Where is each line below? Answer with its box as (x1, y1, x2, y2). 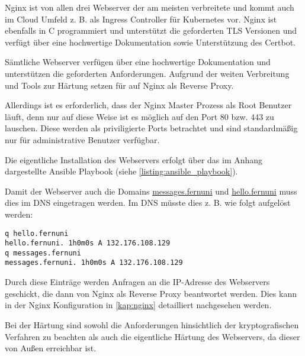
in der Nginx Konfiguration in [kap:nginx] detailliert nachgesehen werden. (5, 299, 272, 311)
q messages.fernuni (5, 248, 81, 257)
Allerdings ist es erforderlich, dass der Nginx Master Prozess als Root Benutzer (5, 99, 292, 111)
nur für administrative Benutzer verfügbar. (5, 133, 160, 145)
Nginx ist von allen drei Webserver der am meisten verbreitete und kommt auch (5, 1, 294, 13)
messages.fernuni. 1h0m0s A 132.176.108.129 (5, 258, 183, 267)
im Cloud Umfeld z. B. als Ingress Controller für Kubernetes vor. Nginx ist (5, 12, 277, 25)
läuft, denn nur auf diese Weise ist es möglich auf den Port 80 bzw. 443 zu (5, 110, 274, 122)
